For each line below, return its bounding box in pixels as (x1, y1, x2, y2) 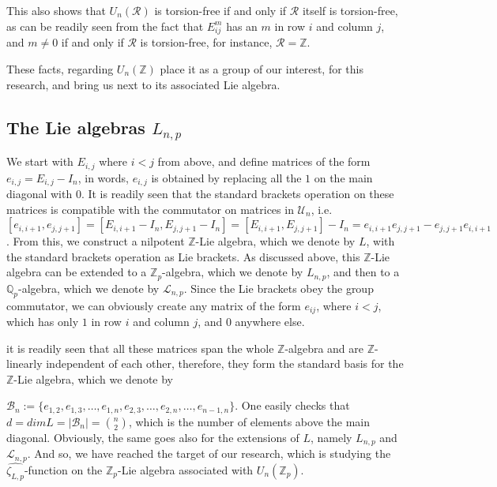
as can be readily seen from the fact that (6, 17, 204, 34)
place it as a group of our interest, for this (160, 60, 363, 77)
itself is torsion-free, (302, 2, 398, 18)
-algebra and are (284, 339, 364, 356)
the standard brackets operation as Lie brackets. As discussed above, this (6, 248, 360, 264)
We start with (6, 153, 73, 170)
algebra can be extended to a (6, 264, 147, 280)
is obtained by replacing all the (151, 169, 302, 185)
